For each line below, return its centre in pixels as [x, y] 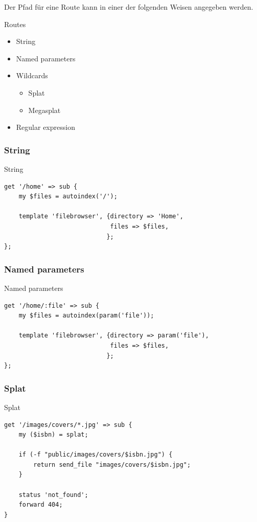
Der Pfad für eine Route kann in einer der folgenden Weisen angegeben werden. [129, 7]
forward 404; [41, 505]
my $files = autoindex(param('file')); [86, 316]
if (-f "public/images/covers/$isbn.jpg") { [96, 455]
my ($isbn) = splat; [53, 435]
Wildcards [32, 75]
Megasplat [44, 110]
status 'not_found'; [53, 495]
